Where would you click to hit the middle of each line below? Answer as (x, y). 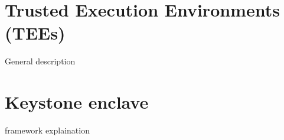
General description (40, 61)
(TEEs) (35, 33)
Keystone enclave (77, 102)
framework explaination (47, 130)
